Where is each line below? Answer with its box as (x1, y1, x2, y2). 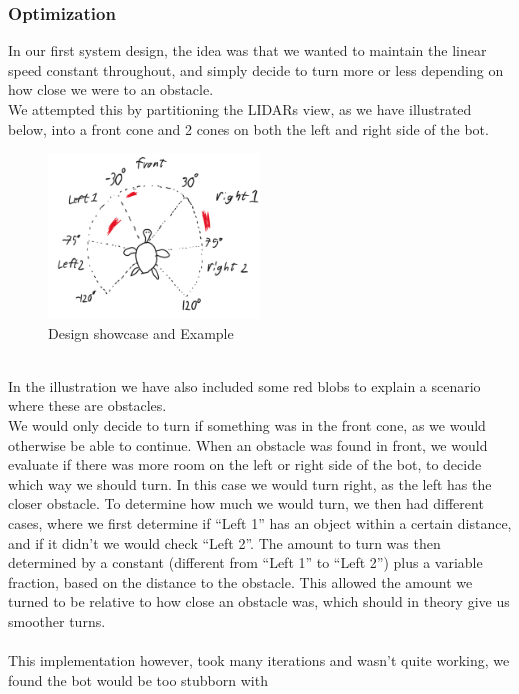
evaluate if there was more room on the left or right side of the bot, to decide (8, 454, 482, 475)
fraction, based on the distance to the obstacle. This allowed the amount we (8, 571, 473, 592)
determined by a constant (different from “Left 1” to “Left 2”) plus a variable (8, 552, 483, 573)
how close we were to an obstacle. (8, 79, 214, 100)
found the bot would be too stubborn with (8, 669, 268, 690)
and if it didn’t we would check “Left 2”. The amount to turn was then (8, 532, 441, 553)
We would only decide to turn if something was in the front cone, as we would (8, 415, 486, 436)
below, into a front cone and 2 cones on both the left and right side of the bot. (8, 118, 489, 139)
